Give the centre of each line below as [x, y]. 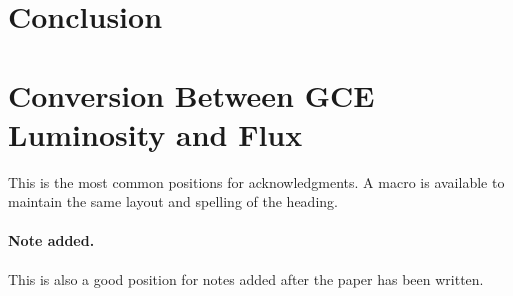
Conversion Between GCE [191, 94]
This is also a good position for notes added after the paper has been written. [246, 278]
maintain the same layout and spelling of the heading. [173, 201]
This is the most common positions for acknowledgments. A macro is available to [256, 181]
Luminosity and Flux [155, 133]
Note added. [51, 240]
